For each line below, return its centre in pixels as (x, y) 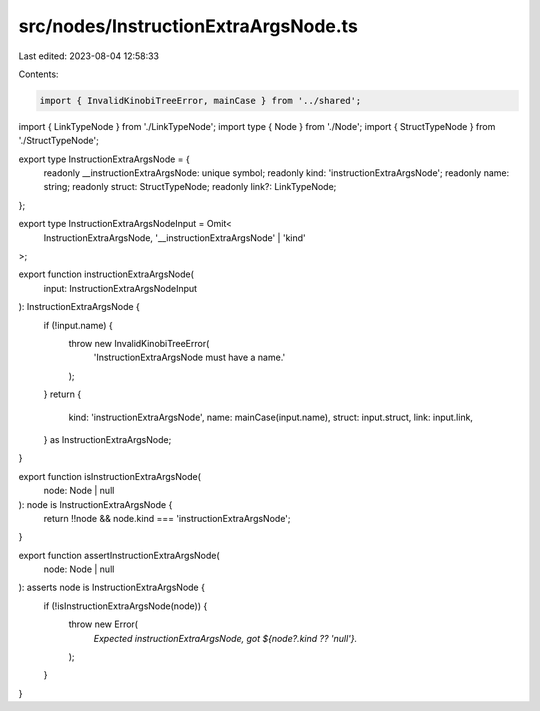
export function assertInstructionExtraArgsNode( (119, 555)
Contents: (38, 74)
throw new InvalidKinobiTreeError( (139, 343)
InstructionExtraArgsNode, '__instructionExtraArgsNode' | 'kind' (175, 237)
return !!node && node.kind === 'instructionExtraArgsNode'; (167, 518)
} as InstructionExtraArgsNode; (107, 439)
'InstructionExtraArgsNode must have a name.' (189, 357)
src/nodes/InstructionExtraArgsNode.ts (188, 26)
